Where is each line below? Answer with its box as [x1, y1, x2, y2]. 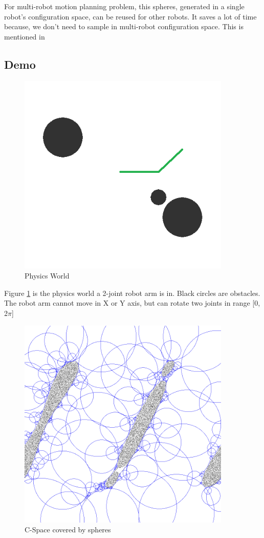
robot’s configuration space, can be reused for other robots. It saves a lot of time [4, 11, 257, 22]
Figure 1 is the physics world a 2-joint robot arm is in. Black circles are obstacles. [4, 287, 260, 298]
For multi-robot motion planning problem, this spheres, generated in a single [4, 1, 245, 11]
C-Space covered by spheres [25, 524, 111, 535]
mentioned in [4, 31, 45, 42]
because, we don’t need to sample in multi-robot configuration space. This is [4, 21, 244, 32]
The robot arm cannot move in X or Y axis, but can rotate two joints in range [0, [4, 297, 260, 308]
